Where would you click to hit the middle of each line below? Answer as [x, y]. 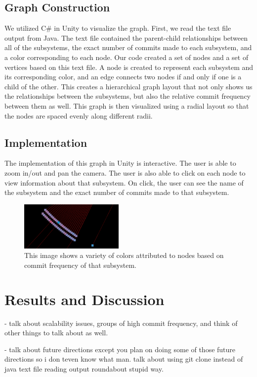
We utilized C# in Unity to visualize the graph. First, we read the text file [118, 28]
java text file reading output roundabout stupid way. [84, 368]
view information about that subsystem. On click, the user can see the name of [124, 182]
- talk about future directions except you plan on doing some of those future [120, 349]
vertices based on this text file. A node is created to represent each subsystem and [129, 67]
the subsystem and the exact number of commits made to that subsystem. [117, 192]
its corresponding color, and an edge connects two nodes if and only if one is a [123, 77]
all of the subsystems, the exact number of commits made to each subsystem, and [128, 47]
